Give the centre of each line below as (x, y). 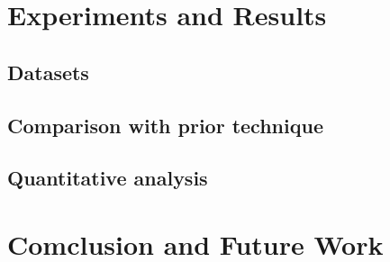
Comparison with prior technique (165, 125)
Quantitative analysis (108, 178)
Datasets (48, 72)
